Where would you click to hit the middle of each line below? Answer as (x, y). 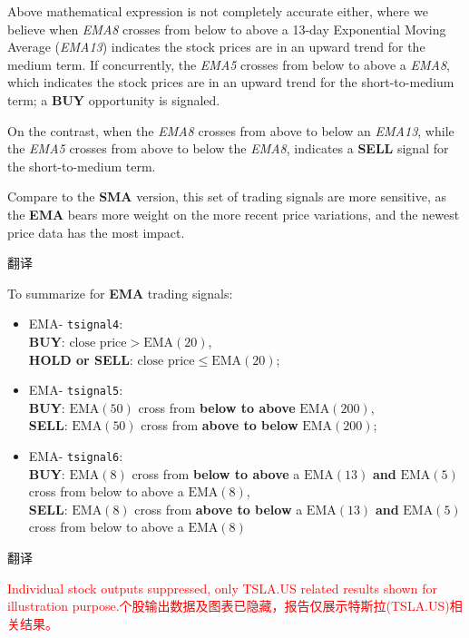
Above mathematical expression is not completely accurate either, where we (218, 11)
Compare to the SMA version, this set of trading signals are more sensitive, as (227, 196)
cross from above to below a (219, 509)
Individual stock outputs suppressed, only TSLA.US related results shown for (222, 588)
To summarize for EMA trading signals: (120, 293)
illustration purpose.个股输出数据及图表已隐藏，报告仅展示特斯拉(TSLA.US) (229, 606)
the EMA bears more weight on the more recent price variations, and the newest (234, 214)
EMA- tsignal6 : (76, 456)
